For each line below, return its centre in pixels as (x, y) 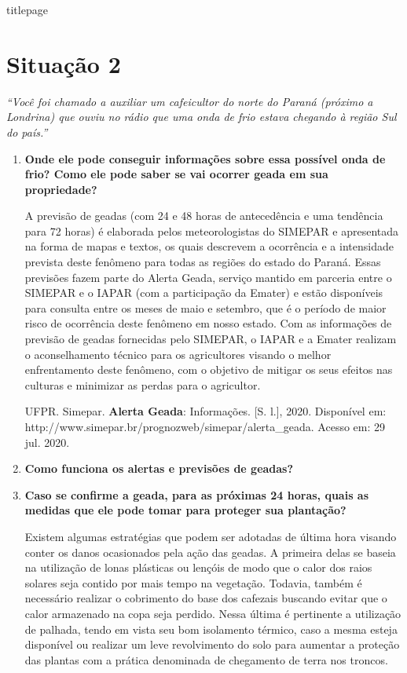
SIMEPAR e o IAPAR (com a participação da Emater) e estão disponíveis (204, 293)
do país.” (27, 132)
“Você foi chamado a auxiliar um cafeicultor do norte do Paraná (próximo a (190, 101)
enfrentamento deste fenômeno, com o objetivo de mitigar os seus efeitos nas (209, 369)
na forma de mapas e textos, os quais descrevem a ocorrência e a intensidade (209, 246)
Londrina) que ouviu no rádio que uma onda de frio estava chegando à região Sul (202, 117)
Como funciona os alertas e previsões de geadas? (159, 468)
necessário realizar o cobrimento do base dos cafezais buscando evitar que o (206, 598)
